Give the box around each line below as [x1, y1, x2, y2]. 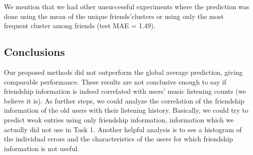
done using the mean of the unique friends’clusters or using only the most [4, 11, 224, 21]
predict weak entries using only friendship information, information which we [4, 114, 234, 124]
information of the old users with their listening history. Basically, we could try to [4, 105, 249, 115]
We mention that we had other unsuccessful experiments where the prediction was [4, 1, 250, 11]
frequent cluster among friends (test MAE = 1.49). [4, 20, 156, 31]
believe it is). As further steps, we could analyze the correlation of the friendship [4, 95, 245, 105]
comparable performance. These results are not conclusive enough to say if [4, 76, 226, 86]
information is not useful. [4, 143, 79, 153]
